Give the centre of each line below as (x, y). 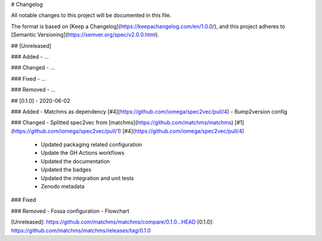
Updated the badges (66, 170)
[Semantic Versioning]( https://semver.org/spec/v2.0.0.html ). (85, 35)
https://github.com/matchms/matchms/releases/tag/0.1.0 (81, 230)
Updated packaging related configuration (92, 145)
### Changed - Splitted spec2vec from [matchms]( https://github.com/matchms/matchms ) (122, 123)
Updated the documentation (75, 161)
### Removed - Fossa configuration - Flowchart (70, 211)
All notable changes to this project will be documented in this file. (91, 16)
